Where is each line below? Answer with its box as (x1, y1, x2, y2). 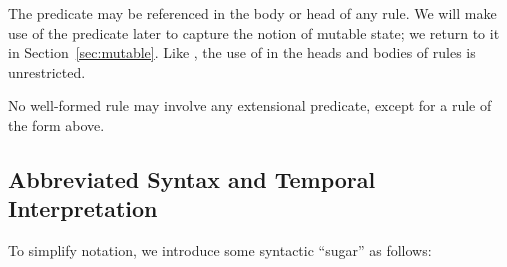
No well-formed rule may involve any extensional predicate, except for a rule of (8, 95, 492, 116)
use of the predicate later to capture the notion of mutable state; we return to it (8, 22, 500, 43)
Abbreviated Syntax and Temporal (8, 163, 376, 194)
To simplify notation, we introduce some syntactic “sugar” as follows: (8, 240, 432, 261)
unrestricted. (8, 61, 86, 82)
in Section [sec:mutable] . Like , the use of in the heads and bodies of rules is (8, 42, 476, 63)
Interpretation (8, 193, 158, 224)
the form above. (8, 114, 105, 135)
